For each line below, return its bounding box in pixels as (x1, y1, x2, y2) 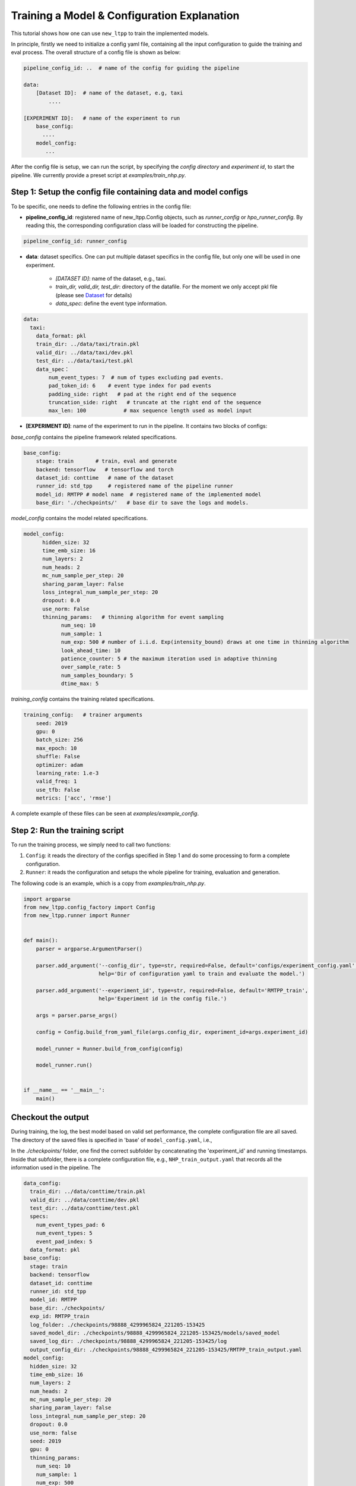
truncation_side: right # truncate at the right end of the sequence (48, 399, 262, 406)
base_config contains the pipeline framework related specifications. (11, 433, 177, 440)
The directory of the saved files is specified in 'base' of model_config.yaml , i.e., (11, 1136, 212, 1144)
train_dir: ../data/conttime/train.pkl (30, 1188, 146, 1195)
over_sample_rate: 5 (61, 663, 121, 670)
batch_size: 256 (36, 736, 83, 743)
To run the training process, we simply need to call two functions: (11, 841, 171, 848)
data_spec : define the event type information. (55, 300, 167, 307)
